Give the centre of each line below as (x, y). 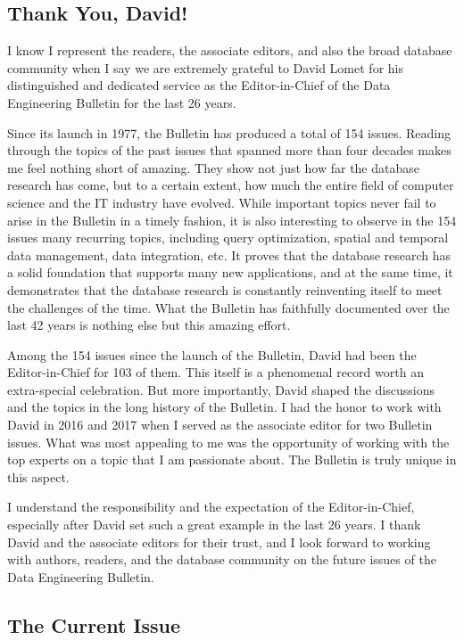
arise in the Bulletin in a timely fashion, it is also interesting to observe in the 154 (232, 220)
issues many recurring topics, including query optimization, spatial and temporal (228, 238)
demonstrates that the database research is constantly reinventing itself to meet (225, 289)
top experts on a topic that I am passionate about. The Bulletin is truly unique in (232, 459)
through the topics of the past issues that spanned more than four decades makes (229, 150)
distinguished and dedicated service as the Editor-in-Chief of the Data (199, 85)
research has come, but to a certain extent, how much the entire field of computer (231, 185)
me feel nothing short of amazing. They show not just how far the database (213, 167)
